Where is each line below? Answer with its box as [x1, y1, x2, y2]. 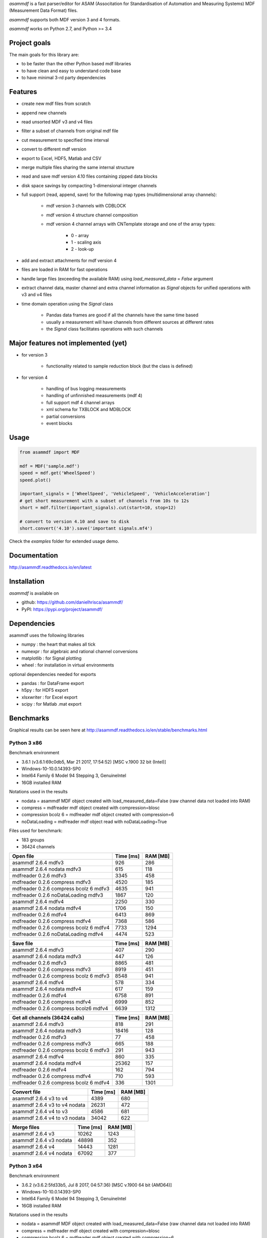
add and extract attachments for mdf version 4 [21, 258, 117, 263]
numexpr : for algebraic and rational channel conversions [21, 648, 138, 654]
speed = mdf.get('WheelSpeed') [19, 470, 96, 476]
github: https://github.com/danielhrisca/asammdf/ [21, 599, 123, 605]
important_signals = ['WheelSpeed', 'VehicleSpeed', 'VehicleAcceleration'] [19, 491, 210, 497]
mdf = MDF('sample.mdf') [19, 463, 80, 469]
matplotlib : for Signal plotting [21, 655, 82, 661]
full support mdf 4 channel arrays [46, 399, 115, 406]
